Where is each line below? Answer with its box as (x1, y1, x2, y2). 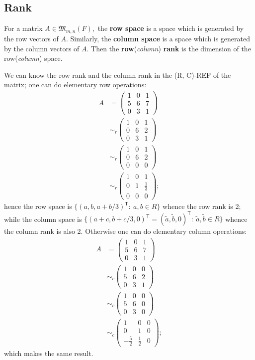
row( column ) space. (4, 53, 63, 63)
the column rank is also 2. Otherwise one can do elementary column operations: (4, 226, 247, 236)
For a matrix (4, 23, 43, 33)
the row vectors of (4, 33, 59, 43)
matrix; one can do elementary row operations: (4, 79, 147, 90)
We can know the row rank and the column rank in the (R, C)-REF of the (4, 69, 231, 80)
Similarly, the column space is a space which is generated (70, 33, 250, 43)
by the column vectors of (4, 43, 80, 53)
